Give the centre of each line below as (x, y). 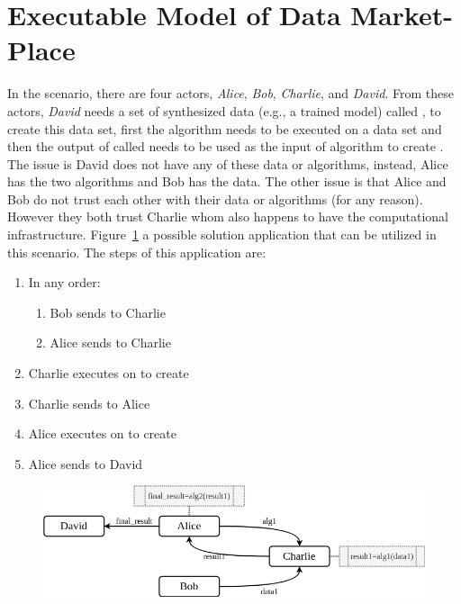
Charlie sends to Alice (89, 403)
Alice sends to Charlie (110, 343)
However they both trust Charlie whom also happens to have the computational (228, 216)
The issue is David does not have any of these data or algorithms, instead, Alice (228, 163)
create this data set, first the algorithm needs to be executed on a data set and (225, 128)
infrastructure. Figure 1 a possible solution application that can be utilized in (222, 234)
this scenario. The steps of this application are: (137, 252)
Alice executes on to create (102, 433)
